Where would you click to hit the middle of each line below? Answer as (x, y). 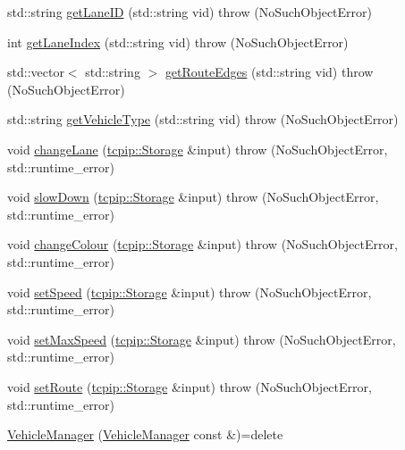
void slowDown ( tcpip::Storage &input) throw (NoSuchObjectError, (193, 197)
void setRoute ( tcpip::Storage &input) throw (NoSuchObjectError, (190, 386)
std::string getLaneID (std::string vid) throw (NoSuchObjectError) (190, 12)
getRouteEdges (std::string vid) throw (269, 72)
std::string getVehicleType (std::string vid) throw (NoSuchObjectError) (203, 119)
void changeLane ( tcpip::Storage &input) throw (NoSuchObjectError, (198, 149)
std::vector (36, 72)
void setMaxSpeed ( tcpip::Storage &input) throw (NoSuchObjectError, (202, 339)
